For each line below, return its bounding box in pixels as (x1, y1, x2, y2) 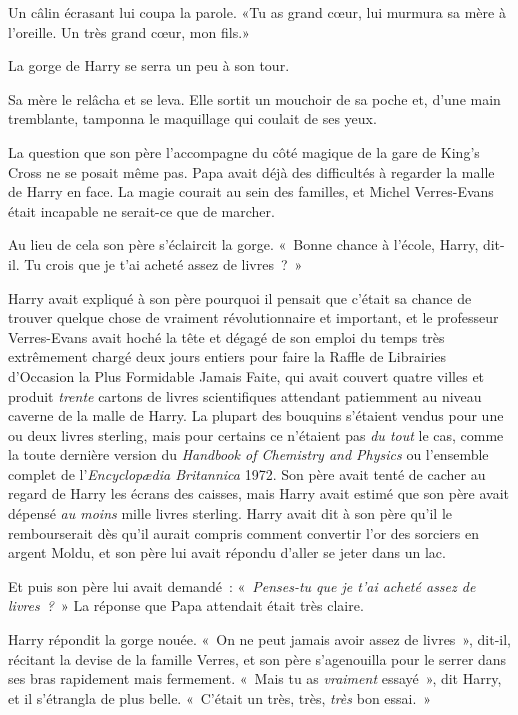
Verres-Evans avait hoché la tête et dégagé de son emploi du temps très (8, 326, 445, 347)
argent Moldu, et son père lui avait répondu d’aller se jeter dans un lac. (8, 542, 446, 563)
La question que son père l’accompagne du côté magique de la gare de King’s (8, 141, 480, 162)
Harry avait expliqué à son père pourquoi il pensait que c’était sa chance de (8, 287, 472, 308)
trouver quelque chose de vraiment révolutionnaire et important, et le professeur (8, 307, 499, 328)
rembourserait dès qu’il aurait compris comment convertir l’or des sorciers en (8, 522, 479, 543)
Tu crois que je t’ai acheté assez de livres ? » (24, 253, 303, 274)
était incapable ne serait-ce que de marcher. (8, 200, 275, 221)
